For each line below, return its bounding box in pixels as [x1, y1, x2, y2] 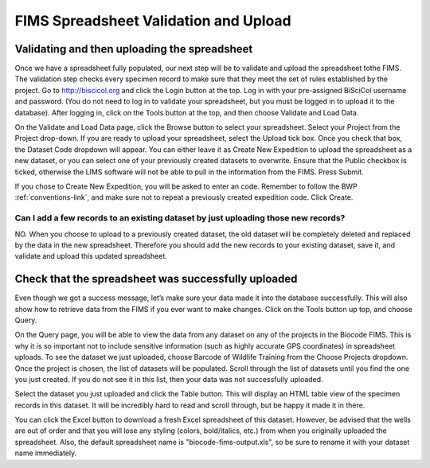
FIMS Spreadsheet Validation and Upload [14, 12, 291, 29]
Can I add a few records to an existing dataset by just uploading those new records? [14, 213, 346, 224]
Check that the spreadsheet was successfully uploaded [14, 272, 298, 286]
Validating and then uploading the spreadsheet [14, 42, 253, 56]
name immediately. [14, 448, 77, 458]
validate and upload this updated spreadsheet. [14, 252, 167, 261]
